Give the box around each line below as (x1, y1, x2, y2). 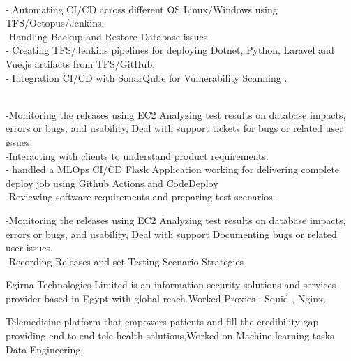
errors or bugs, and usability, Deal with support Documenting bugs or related (6, 226, 337, 241)
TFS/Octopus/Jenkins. (6, 15, 105, 30)
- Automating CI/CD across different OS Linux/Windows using (6, 1, 278, 16)
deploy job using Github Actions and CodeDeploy (6, 175, 218, 190)
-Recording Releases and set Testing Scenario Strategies (6, 253, 244, 268)
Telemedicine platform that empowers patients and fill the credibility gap (6, 314, 319, 329)
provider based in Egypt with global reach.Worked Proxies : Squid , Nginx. (6, 290, 327, 305)
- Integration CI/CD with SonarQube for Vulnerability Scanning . (6, 70, 287, 84)
